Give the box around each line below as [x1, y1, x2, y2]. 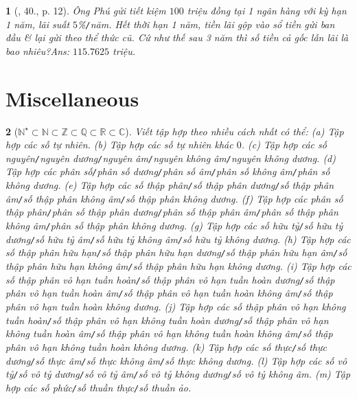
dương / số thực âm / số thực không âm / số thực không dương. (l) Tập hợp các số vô [5, 353, 347, 367]
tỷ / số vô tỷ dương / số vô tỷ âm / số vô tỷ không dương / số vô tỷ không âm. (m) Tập [5, 367, 351, 381]
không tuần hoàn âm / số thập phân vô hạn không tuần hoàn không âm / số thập [5, 326, 333, 341]
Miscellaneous [5, 84, 139, 112]
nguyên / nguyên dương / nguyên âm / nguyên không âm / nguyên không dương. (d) [5, 150, 336, 165]
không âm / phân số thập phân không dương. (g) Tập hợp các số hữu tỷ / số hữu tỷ [5, 218, 343, 233]
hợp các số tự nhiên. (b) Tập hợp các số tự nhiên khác [5, 137, 233, 152]
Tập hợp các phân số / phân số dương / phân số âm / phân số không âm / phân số [5, 164, 330, 179]
